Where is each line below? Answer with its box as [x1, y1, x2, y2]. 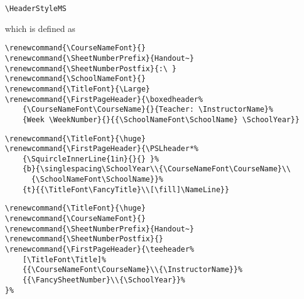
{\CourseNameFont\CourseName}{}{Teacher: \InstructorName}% [22, 105, 273, 114]
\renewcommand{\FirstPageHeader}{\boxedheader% [5, 95, 203, 104]
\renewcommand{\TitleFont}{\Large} [5, 84, 150, 93]
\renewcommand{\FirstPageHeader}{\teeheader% [5, 245, 194, 254]
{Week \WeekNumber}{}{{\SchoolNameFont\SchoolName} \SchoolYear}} [22, 115, 300, 124]
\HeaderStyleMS [5, 4, 67, 13]
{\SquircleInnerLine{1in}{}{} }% [22, 154, 159, 163]
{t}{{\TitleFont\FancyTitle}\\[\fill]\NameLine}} [22, 185, 230, 194]
